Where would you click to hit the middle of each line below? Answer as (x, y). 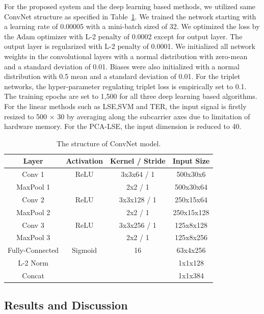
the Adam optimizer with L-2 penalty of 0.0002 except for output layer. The (123, 36)
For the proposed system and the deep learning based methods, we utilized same (130, 6)
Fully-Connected (33, 250)
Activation (84, 161)
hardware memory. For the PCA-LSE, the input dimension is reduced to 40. (123, 126)
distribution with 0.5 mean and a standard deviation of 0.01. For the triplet (122, 76)
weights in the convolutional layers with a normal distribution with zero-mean (126, 56)
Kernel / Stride (138, 161)
